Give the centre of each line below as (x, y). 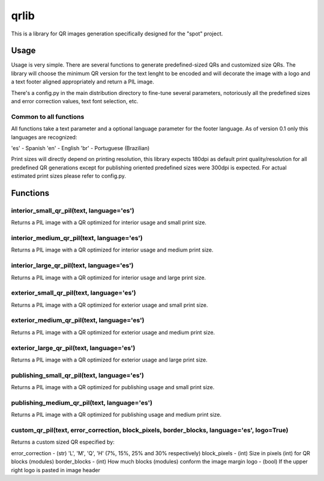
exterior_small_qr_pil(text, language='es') (73, 293)
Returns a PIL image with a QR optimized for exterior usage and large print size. (109, 360)
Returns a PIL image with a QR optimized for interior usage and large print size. (109, 277)
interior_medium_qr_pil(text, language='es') (77, 238)
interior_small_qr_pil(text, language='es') (73, 210)
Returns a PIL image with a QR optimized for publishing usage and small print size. (113, 387)
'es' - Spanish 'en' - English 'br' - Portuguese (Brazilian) (80, 148)
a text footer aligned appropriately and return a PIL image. (82, 82)
